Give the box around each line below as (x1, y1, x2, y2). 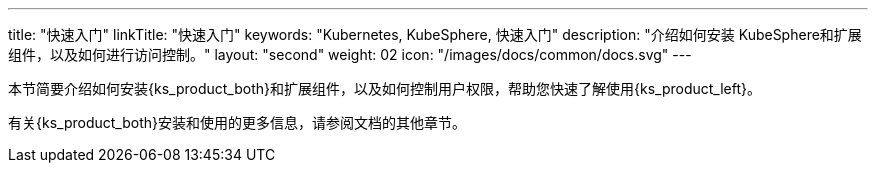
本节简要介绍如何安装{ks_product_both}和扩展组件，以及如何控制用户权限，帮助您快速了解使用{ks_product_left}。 (8, 80, 761, 97)
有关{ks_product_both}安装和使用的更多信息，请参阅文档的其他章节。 (8, 114, 466, 131)
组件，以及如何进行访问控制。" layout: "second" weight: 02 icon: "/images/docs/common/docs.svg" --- (8, 46, 692, 63)
